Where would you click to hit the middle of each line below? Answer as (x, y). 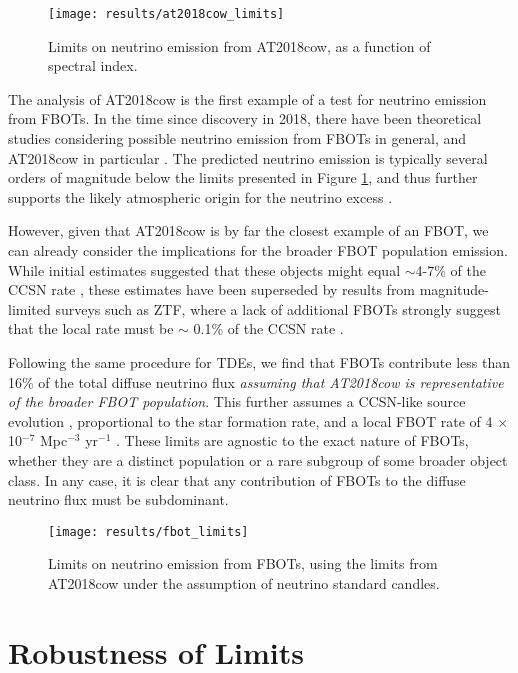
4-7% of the (450, 269)
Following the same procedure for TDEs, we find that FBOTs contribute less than (259, 361)
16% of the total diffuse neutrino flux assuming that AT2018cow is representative (256, 381)
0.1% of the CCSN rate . (268, 328)
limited (29, 308)
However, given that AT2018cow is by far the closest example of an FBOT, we (248, 230)
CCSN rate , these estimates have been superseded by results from (212, 289)
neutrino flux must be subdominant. (118, 499)
